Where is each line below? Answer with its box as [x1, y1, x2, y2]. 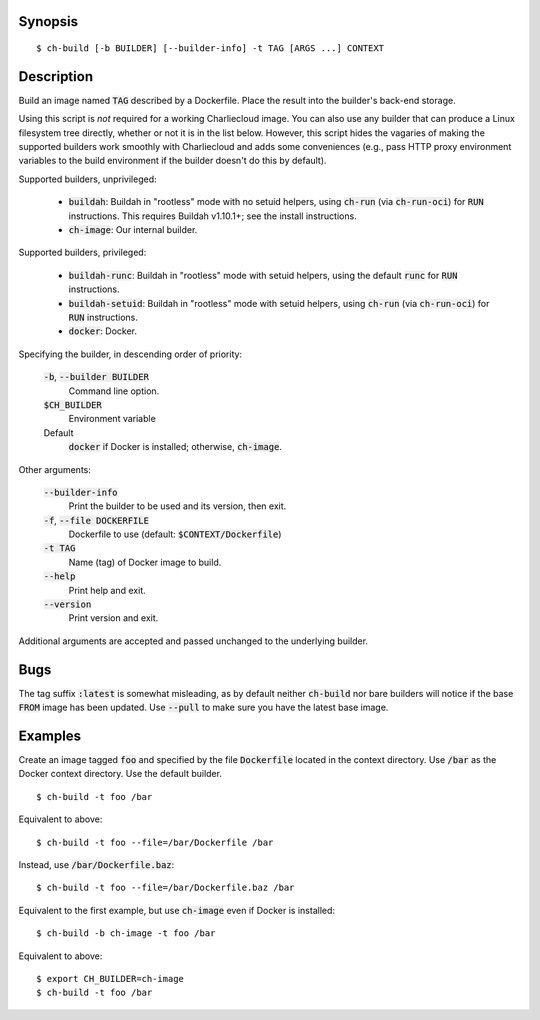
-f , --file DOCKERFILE [43, 514, 150, 526]
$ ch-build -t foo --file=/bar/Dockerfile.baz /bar [36, 882, 295, 894]
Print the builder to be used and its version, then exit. [68, 500, 287, 512]
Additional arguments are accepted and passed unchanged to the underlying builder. [18, 635, 369, 647]
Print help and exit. [68, 584, 147, 596]
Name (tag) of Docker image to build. [68, 556, 222, 568]
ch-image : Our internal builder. [68, 224, 198, 236]
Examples [18, 727, 82, 744]
